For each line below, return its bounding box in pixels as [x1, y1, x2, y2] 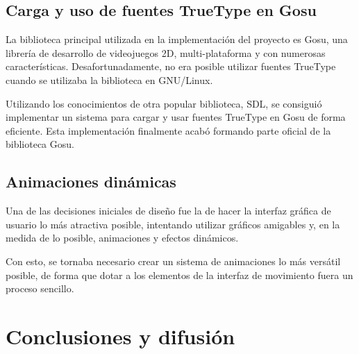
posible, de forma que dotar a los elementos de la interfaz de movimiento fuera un [6, 267, 353, 282]
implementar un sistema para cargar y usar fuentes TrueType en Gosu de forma [6, 110, 346, 124]
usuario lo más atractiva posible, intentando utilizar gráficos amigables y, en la [6, 217, 340, 231]
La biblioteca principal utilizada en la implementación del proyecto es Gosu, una [6, 32, 348, 47]
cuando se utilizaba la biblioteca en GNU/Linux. [6, 72, 213, 87]
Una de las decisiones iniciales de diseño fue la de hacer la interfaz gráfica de [6, 203, 331, 218]
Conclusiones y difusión [6, 321, 235, 350]
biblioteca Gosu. [6, 137, 74, 151]
